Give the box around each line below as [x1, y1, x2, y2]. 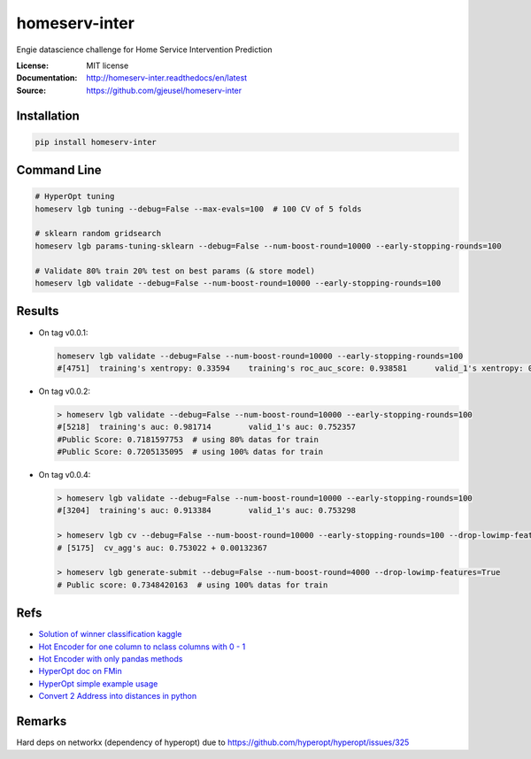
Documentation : [16, 73, 78, 83]
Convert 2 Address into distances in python [38, 691, 197, 701]
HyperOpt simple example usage [38, 678, 158, 689]
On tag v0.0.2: [38, 386, 91, 396]
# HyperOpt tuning [35, 191, 115, 202]
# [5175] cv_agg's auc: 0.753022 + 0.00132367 [57, 542, 267, 553]
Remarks [16, 714, 67, 729]
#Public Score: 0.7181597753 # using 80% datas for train [57, 434, 319, 444]
